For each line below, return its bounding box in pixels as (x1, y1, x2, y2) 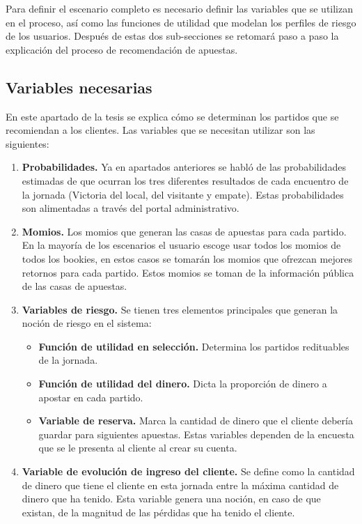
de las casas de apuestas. (22, 279, 127, 293)
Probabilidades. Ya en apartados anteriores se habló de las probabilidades (22, 160, 346, 174)
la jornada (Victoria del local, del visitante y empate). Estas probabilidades (22, 187, 344, 201)
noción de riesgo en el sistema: (22, 316, 152, 330)
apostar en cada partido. (38, 390, 143, 404)
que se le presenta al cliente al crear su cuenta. (38, 440, 237, 455)
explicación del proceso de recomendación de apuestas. (6, 42, 238, 56)
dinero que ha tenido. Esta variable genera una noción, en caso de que (22, 491, 321, 506)
